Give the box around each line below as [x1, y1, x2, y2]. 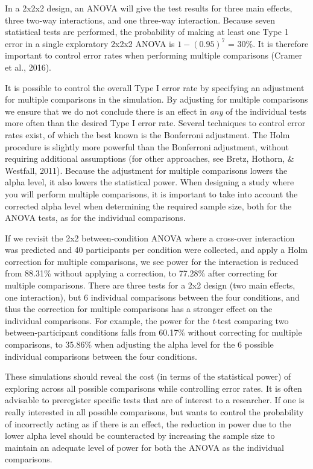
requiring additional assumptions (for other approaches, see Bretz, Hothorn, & [5, 152, 294, 165]
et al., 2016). [5, 60, 51, 73]
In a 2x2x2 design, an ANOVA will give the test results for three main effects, [5, 2, 292, 14]
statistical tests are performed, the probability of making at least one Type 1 [5, 25, 289, 38]
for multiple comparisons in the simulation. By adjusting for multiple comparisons [5, 93, 308, 106]
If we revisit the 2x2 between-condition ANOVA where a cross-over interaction [5, 231, 295, 244]
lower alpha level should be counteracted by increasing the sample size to [5, 429, 275, 442]
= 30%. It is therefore [228, 37, 309, 49]
